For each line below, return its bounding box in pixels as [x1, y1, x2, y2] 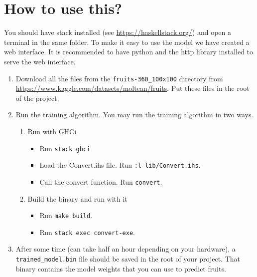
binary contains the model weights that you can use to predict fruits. [15, 263, 226, 274]
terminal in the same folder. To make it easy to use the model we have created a [4, 36, 250, 47]
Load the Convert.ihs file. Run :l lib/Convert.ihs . [39, 160, 201, 170]
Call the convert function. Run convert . [39, 176, 162, 187]
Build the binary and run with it [27, 193, 128, 204]
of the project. [15, 92, 59, 103]
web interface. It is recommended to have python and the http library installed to [4, 46, 254, 57]
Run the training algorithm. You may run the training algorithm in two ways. [15, 109, 254, 120]
